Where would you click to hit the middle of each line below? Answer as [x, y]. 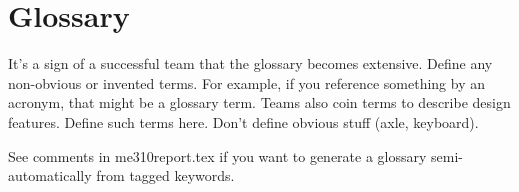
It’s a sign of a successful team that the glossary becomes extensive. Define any [250, 63]
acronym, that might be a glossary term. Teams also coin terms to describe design [259, 102]
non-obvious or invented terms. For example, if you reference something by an [247, 82]
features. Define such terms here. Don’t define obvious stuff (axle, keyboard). [243, 121]
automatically [50, 175]
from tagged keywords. [165, 175]
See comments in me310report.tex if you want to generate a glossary [217, 155]
